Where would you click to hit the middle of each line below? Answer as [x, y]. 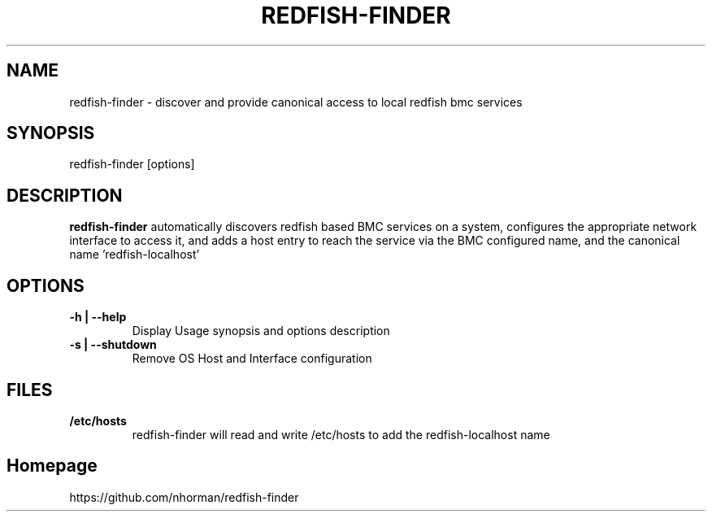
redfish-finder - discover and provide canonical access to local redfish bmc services [296, 102]
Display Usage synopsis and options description [261, 331]
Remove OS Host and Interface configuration [252, 359]
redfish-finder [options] [132, 164]
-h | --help [98, 317]
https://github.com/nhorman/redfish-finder [184, 497]
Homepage [52, 466]
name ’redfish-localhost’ [135, 255]
